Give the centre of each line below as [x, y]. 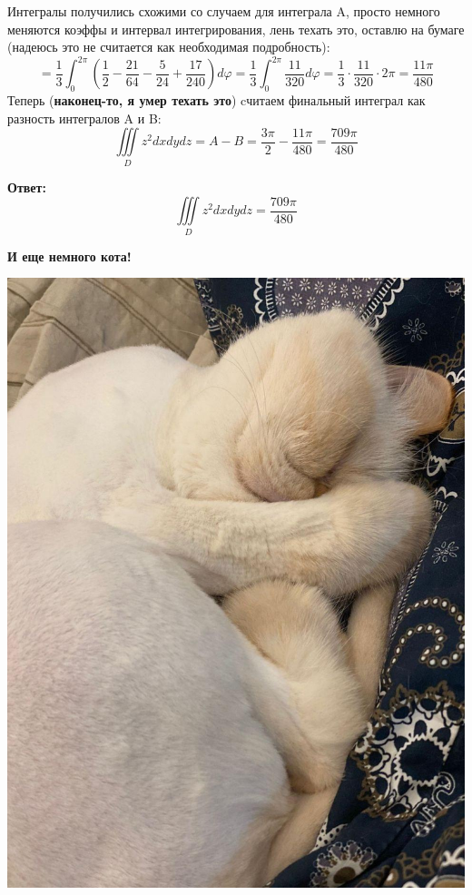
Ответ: [27, 187]
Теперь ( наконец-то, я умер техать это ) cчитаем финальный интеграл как [216, 100]
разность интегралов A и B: [84, 118]
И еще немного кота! [69, 256]
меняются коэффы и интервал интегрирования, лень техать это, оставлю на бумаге [236, 29]
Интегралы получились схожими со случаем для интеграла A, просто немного [224, 11]
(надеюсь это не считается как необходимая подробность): [169, 47]
